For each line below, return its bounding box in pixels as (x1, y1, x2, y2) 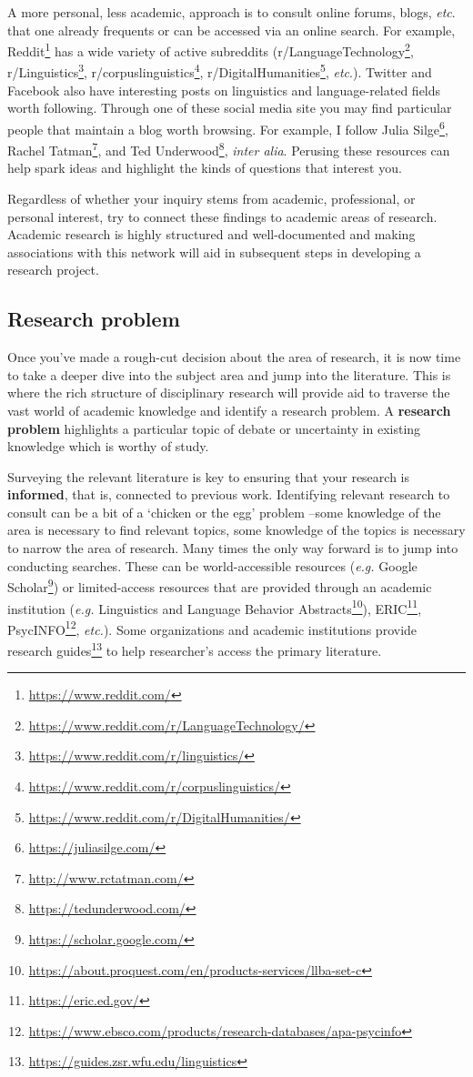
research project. (7, 260, 99, 279)
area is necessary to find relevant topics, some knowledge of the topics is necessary (7, 520, 466, 539)
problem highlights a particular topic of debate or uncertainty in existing (7, 418, 421, 438)
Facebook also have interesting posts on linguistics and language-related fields (7, 80, 441, 99)
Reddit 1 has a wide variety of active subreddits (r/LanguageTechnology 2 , (7, 39, 414, 60)
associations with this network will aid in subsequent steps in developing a (7, 242, 421, 261)
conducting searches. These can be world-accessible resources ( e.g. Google (7, 556, 418, 575)
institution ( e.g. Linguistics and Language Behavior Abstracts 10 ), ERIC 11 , (7, 596, 422, 618)
